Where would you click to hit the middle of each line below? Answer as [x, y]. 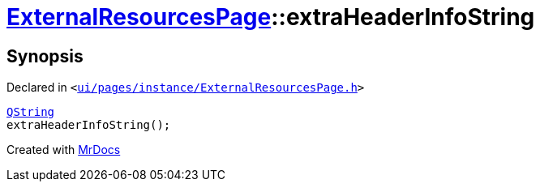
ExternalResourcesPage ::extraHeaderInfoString [271, 17]
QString [31, 112]
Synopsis [45, 56]
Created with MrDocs [64, 150]
